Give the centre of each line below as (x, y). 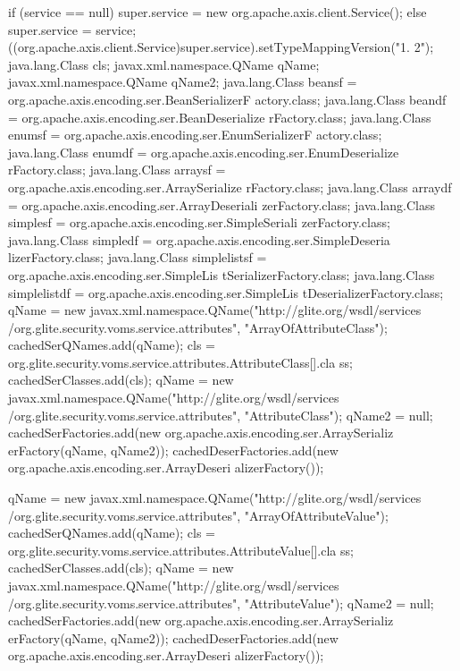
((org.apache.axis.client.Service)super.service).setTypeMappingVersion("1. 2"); (221, 47)
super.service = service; (72, 29)
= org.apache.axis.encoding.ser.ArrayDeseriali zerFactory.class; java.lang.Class (222, 204)
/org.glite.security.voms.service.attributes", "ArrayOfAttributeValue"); (198, 515)
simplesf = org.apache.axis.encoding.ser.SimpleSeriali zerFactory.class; (199, 222)
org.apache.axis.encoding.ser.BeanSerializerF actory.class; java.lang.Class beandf (227, 99)
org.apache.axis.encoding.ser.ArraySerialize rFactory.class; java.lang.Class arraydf (230, 187)
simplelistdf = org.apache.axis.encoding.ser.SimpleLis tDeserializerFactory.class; (226, 292)
